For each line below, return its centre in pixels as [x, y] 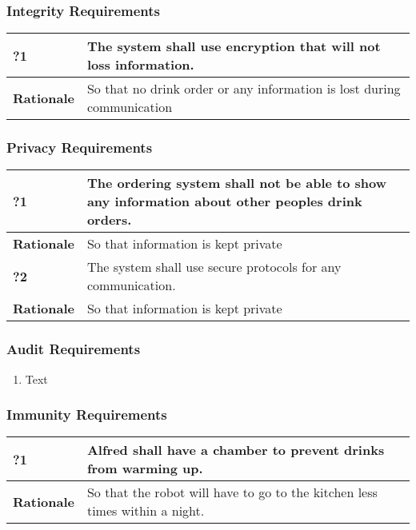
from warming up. [145, 468]
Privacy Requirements [80, 147]
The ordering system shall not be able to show [237, 183]
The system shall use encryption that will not [234, 46]
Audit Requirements [74, 349]
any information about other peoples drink [224, 201]
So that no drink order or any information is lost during [244, 89]
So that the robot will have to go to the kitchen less [232, 492]
